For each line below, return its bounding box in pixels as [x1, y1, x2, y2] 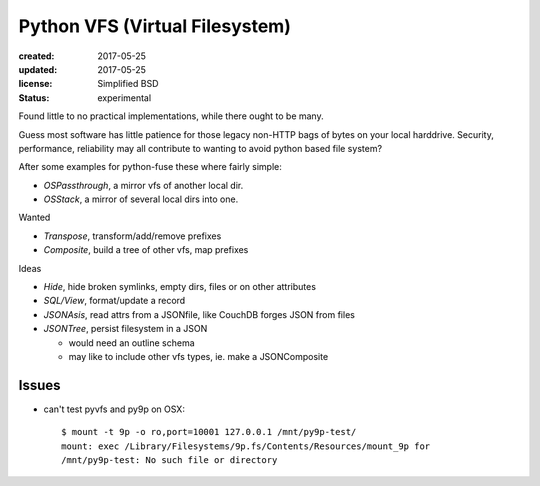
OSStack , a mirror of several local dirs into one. [43, 193, 239, 205]
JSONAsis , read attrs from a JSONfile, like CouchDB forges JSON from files [43, 308, 355, 320]
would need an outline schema [68, 336, 195, 349]
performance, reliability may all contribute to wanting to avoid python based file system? [18, 142, 383, 154]
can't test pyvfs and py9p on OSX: [43, 403, 185, 415]
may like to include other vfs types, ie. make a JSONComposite [68, 350, 329, 362]
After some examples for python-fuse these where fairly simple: [18, 161, 282, 173]
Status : [18, 91, 50, 104]
